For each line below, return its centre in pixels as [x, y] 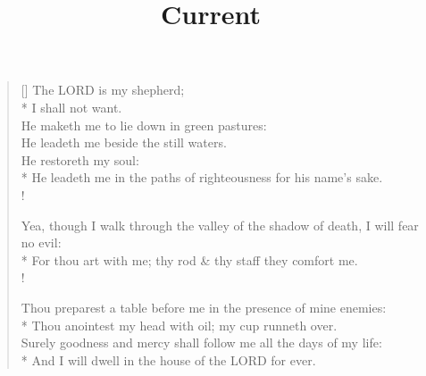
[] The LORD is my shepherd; [103, 90]
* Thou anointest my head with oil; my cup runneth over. [179, 325]
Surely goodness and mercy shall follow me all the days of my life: [201, 343]
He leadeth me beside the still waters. [124, 142]
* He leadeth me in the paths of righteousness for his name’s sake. [202, 177]
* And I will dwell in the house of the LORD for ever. [168, 359]
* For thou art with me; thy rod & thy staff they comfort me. [189, 259]
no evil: [41, 242]
